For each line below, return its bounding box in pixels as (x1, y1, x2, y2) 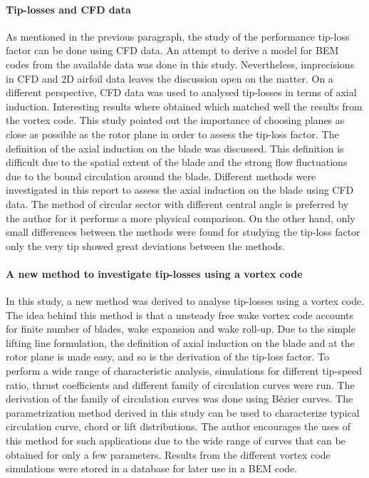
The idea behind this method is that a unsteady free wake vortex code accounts (6, 307, 354, 322)
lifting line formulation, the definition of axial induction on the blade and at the (6, 335, 355, 350)
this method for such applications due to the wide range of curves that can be (6, 433, 345, 448)
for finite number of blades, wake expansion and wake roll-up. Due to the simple (6, 321, 355, 336)
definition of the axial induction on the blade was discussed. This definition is (6, 140, 344, 155)
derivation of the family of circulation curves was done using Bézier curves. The (6, 391, 353, 406)
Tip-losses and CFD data (6, 1, 131, 16)
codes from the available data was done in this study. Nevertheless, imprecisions (6, 56, 355, 71)
